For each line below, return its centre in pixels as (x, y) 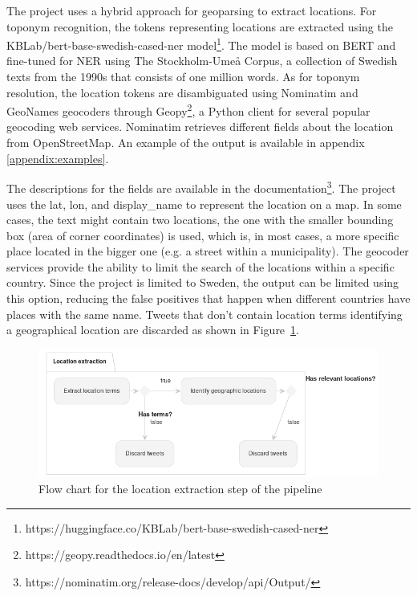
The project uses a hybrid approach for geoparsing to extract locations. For (192, 10)
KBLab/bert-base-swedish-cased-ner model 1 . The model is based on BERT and (201, 44)
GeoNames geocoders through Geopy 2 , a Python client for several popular (188, 110)
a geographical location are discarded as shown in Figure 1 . (153, 330)
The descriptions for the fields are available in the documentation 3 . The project (201, 187)
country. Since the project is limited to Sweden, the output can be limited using (203, 282)
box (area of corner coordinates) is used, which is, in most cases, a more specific (203, 235)
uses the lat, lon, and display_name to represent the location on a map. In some (204, 204)
